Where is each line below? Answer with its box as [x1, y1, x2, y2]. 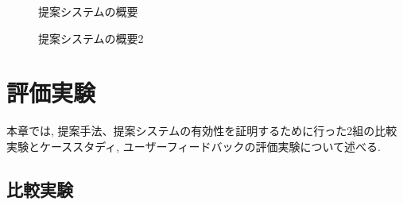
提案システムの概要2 [38, 29, 144, 46]
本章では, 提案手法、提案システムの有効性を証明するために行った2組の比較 [6, 122, 397, 139]
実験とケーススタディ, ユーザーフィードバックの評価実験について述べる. [6, 137, 381, 154]
